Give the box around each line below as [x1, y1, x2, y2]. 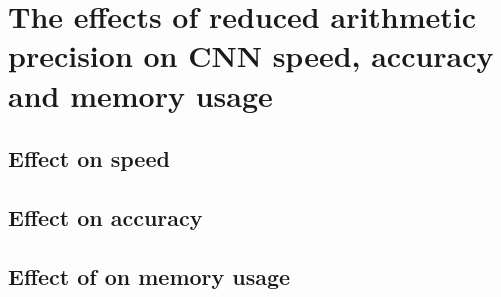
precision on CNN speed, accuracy [8, 35, 494, 76]
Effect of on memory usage [8, 260, 291, 291]
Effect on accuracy [8, 201, 203, 232]
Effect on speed [8, 143, 170, 174]
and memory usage [8, 74, 273, 115]
